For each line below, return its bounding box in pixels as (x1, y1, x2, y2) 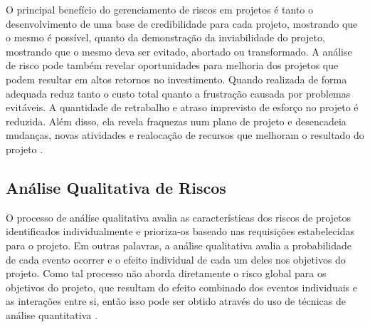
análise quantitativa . (6, 307, 97, 322)
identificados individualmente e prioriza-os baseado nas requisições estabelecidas (6, 224, 354, 239)
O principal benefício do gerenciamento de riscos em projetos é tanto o (6, 2, 314, 16)
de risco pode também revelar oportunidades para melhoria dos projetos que (6, 58, 339, 73)
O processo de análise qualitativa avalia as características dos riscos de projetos (6, 209, 351, 224)
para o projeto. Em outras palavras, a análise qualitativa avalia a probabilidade (6, 237, 352, 252)
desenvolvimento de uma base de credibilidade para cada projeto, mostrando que (6, 16, 358, 31)
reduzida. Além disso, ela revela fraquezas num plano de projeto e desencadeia (6, 113, 347, 128)
